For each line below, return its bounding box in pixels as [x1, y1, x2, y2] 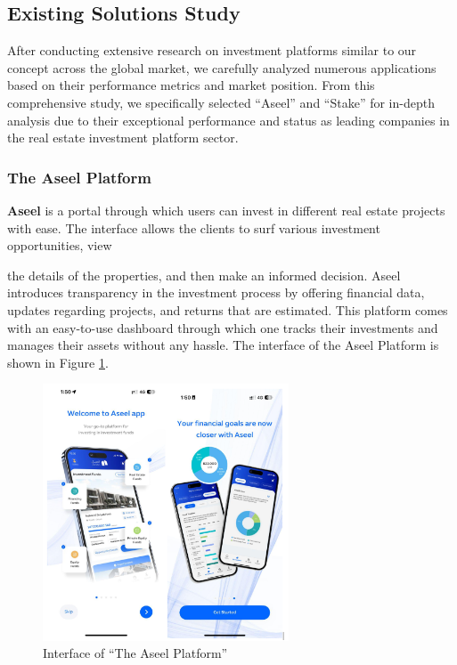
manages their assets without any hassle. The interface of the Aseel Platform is [7, 336, 439, 354]
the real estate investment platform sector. [7, 128, 239, 147]
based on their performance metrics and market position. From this [7, 76, 375, 94]
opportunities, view [7, 236, 112, 255]
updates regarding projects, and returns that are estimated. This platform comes [7, 300, 448, 319]
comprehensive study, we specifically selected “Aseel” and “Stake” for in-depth [7, 93, 435, 111]
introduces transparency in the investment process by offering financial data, [7, 283, 425, 302]
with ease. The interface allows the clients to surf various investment [7, 218, 380, 237]
